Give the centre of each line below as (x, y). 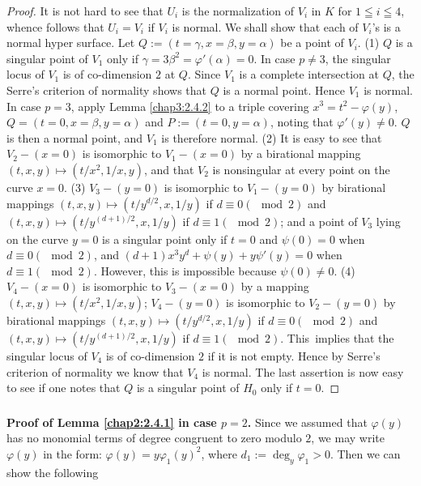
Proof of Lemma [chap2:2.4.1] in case (112, 422)
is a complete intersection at (309, 74)
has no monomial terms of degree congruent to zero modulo (154, 438)
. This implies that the (337, 337)
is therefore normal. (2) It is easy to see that (272, 137)
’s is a (386, 26)
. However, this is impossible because (185, 270)
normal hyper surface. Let (71, 43)
